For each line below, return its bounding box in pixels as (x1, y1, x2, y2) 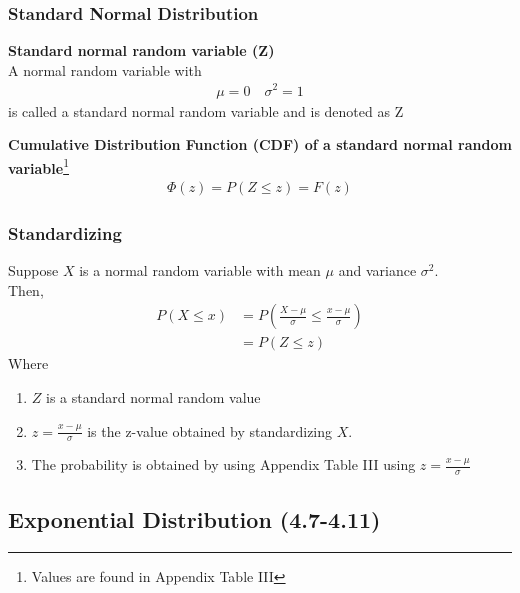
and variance (338, 260, 417, 281)
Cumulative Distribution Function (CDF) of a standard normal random (8, 134, 512, 155)
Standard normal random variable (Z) (8, 40, 275, 61)
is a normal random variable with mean (79, 260, 321, 281)
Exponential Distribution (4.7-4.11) (8, 503, 381, 534)
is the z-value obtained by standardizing (87, 420, 333, 441)
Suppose (8, 260, 59, 281)
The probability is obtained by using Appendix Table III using (31, 454, 416, 475)
